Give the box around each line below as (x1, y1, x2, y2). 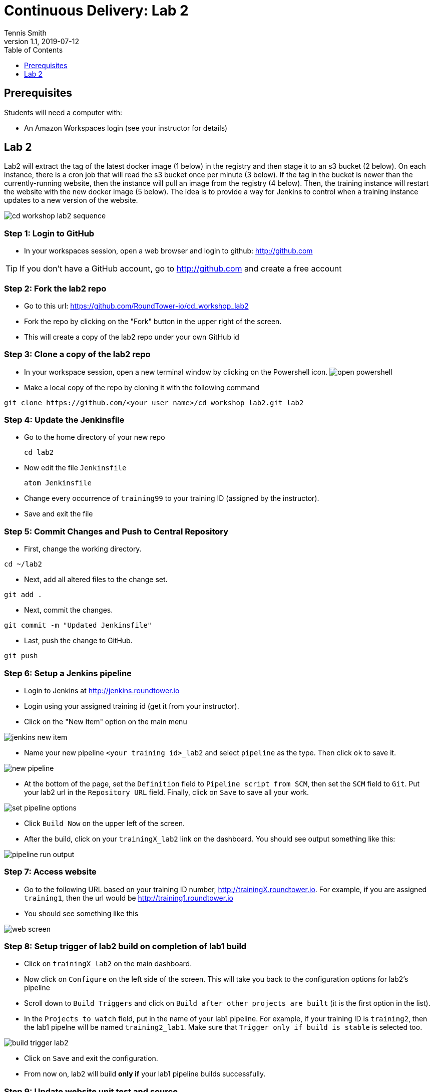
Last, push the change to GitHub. (24, 636, 133, 645)
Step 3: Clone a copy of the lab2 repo (4, 349, 151, 360)
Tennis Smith (4, 28, 47, 37)
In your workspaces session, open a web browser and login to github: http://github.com (24, 246, 313, 255)
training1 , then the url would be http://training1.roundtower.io (24, 893, 233, 902)
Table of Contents (4, 45, 63, 54)
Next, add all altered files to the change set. (24, 575, 168, 584)
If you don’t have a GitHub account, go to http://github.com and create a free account (20, 263, 342, 274)
